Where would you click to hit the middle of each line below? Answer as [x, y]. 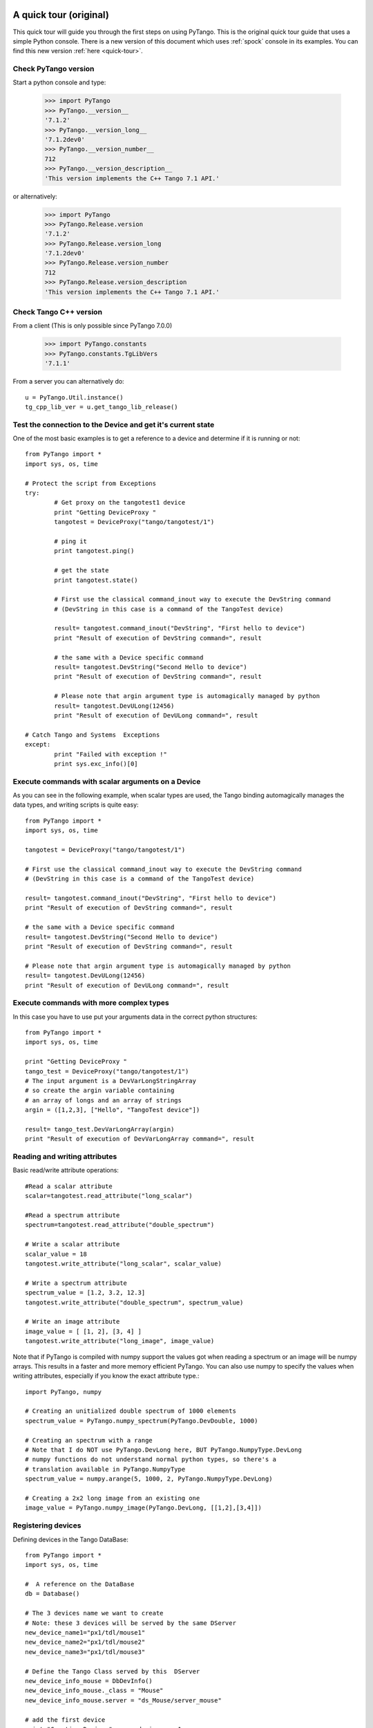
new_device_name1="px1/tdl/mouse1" [85, 1633]
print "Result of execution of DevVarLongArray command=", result [140, 1139]
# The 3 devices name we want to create [94, 1613]
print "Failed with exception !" [111, 754]
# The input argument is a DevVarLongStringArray [111, 1081]
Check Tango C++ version [58, 312]
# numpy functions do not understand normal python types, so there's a [151, 1459]
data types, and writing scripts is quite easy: [76, 805]
